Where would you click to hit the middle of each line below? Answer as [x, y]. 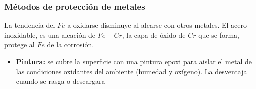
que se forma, [219, 35]
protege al [19, 44]
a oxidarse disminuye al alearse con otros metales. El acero [157, 25]
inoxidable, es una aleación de [50, 35]
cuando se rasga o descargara [60, 81]
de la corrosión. [70, 44]
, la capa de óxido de [154, 35]
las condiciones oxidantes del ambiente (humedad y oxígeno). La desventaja [132, 71]
